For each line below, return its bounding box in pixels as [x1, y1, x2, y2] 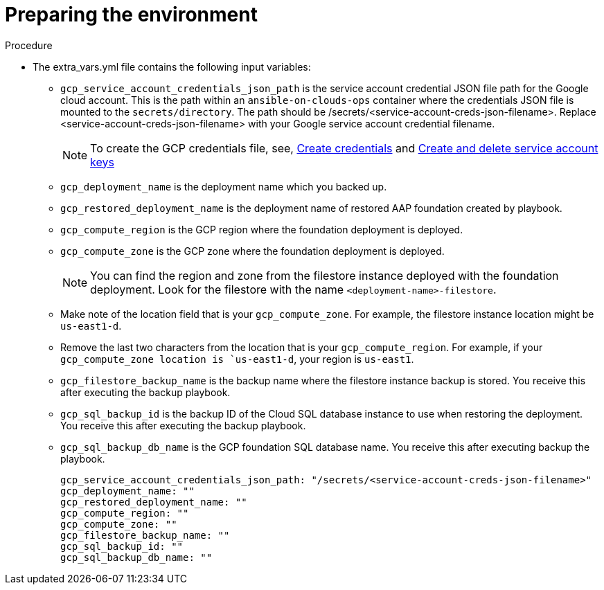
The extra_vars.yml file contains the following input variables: [33, 60, 311, 73]
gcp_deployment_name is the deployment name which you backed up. [60, 180, 387, 193]
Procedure [5, 39, 53, 51]
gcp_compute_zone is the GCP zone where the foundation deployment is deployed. [60, 244, 445, 257]
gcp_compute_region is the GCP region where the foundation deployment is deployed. [60, 223, 463, 235]
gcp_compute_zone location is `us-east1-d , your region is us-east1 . [60, 352, 414, 365]
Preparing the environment [5, 3, 258, 26]
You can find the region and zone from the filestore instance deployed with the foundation [90, 268, 559, 283]
